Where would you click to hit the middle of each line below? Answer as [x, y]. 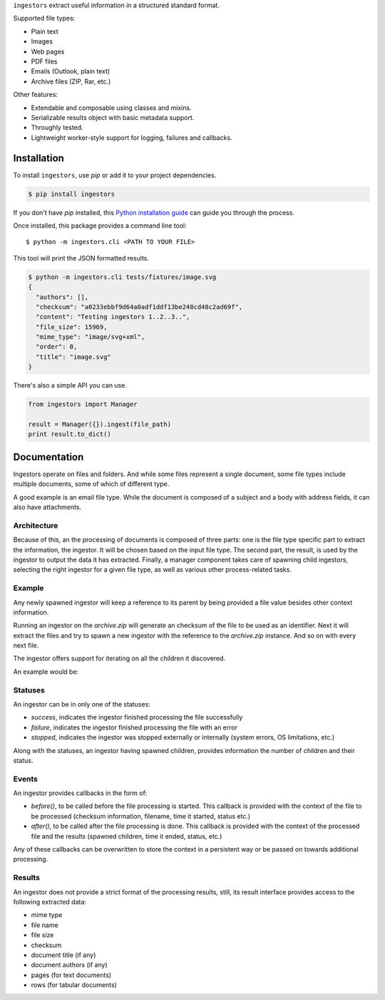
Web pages [48, 51]
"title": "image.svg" [74, 357]
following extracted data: [50, 901]
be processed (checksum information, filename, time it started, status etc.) [141, 816]
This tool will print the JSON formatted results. [81, 258]
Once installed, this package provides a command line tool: [100, 226]
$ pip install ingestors [72, 194]
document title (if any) [63, 955]
